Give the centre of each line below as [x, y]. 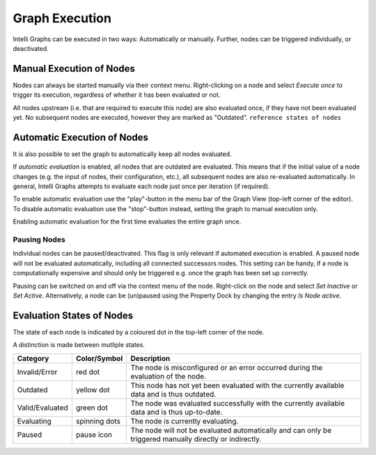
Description [150, 358]
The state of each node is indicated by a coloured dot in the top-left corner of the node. [139, 332]
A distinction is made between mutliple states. [79, 345]
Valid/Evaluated [43, 408]
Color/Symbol [99, 358]
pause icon [94, 434]
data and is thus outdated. [173, 394]
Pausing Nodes [39, 240]
